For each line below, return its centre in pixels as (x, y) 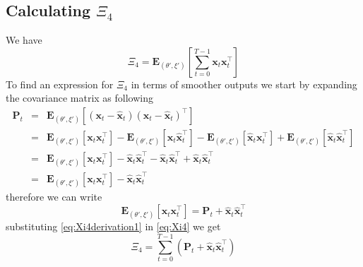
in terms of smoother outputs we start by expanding (244, 84)
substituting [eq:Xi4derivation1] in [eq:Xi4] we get (113, 226)
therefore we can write (54, 196)
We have (24, 40)
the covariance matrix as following (79, 98)
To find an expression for (60, 84)
